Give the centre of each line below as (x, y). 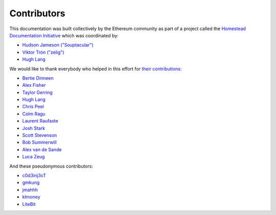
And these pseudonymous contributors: (51, 166)
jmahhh (30, 189)
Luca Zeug (33, 157)
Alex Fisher (34, 85)
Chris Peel (33, 107)
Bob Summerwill (40, 142)
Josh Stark (34, 128)
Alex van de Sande (42, 149)
